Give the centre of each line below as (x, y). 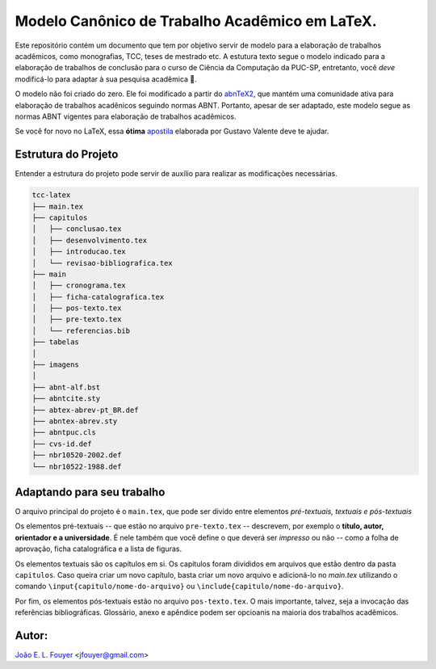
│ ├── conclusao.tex (77, 229)
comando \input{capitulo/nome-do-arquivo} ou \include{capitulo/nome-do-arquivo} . (179, 587)
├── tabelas (56, 342)
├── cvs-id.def (62, 444)
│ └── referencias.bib (81, 330)
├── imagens (56, 365)
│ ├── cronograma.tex (79, 286)
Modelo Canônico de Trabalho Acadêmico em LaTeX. (196, 21)
